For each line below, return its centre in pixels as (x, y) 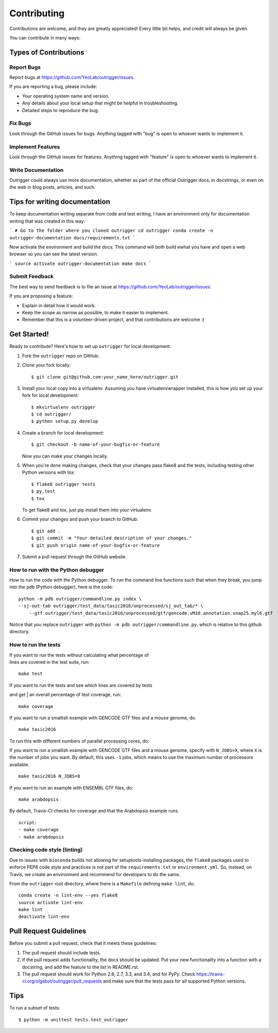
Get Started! (29, 334)
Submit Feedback (32, 277)
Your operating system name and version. (66, 96)
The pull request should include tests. (61, 953)
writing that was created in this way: (47, 221)
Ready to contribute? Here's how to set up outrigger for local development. (90, 346)
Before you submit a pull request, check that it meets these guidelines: (83, 943)
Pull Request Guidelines (48, 931)
